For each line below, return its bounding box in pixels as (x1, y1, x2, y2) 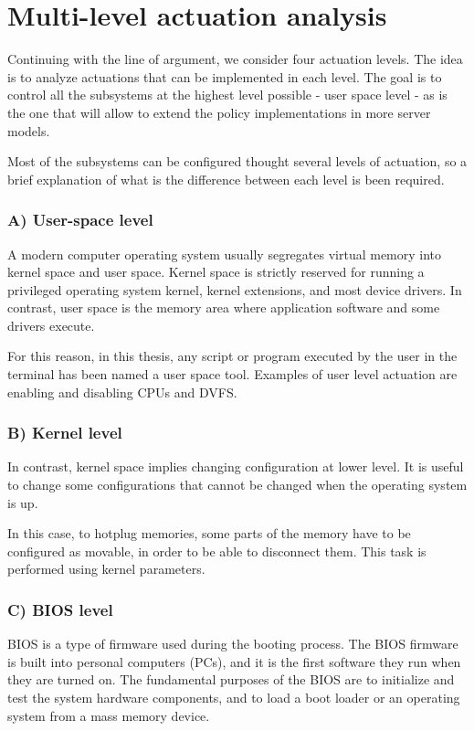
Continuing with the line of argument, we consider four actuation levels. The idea (7, 49, 463, 69)
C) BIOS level (7, 598, 113, 620)
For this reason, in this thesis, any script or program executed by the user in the (7, 346, 458, 365)
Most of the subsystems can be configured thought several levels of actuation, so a (7, 152, 468, 171)
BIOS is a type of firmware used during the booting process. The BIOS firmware (7, 634, 458, 653)
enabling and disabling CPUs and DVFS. (7, 382, 237, 401)
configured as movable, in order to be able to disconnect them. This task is (7, 541, 427, 560)
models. (7, 121, 50, 140)
